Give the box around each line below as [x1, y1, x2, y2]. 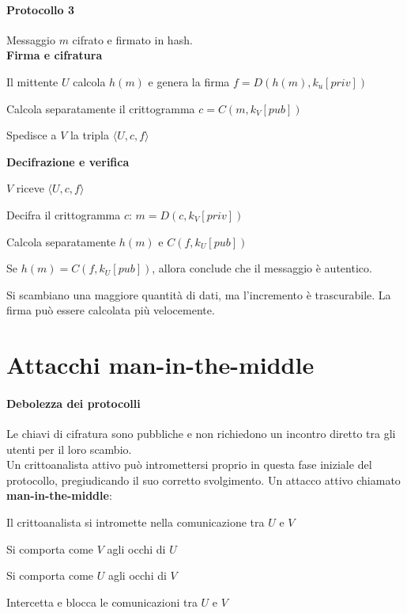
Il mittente [6, 73, 58, 89]
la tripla [70, 127, 110, 143]
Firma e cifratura [6, 47, 103, 63]
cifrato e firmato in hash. [72, 31, 193, 48]
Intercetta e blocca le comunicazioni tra [6, 593, 198, 610]
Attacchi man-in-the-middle [6, 348, 315, 381]
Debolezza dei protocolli [6, 394, 141, 411]
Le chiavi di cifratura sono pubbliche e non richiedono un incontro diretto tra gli [6, 425, 396, 442]
